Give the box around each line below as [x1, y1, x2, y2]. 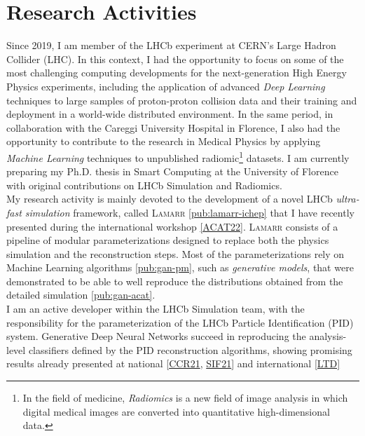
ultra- [336, 191, 359, 206]
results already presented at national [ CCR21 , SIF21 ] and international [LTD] [6, 356, 340, 371]
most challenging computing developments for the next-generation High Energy [6, 65, 347, 80]
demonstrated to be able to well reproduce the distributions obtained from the [6, 273, 343, 288]
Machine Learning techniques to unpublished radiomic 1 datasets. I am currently [6, 148, 350, 165]
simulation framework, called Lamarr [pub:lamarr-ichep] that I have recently [25, 205, 354, 219]
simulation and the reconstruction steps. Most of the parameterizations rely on [6, 246, 345, 261]
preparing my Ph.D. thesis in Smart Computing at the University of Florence [6, 164, 338, 179]
